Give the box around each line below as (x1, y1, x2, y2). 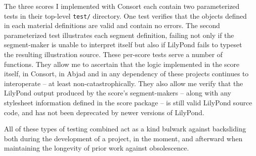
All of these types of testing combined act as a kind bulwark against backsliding (4, 124, 246, 134)
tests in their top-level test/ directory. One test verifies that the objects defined (4, 10, 247, 21)
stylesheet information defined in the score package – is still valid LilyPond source (4, 97, 252, 107)
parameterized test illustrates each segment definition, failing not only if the (4, 30, 234, 40)
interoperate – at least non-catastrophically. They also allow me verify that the (4, 78, 243, 88)
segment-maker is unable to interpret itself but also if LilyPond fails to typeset (4, 39, 242, 50)
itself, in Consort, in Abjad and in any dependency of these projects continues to (4, 68, 249, 79)
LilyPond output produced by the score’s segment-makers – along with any (4, 88, 231, 98)
